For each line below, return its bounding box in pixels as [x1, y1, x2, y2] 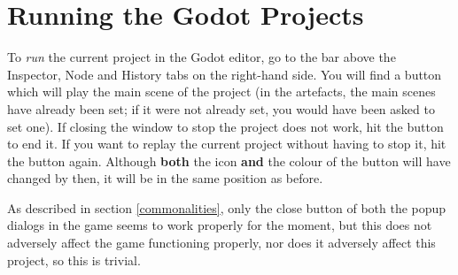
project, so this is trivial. [7, 250, 141, 269]
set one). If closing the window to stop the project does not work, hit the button [7, 117, 444, 135]
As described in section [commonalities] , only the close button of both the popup [7, 198, 446, 217]
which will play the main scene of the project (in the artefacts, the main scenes [7, 82, 436, 101]
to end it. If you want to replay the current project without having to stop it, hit [7, 134, 446, 153]
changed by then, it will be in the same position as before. [7, 169, 323, 187]
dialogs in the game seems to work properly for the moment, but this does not [7, 216, 432, 234]
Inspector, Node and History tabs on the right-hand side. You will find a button [7, 65, 442, 83]
